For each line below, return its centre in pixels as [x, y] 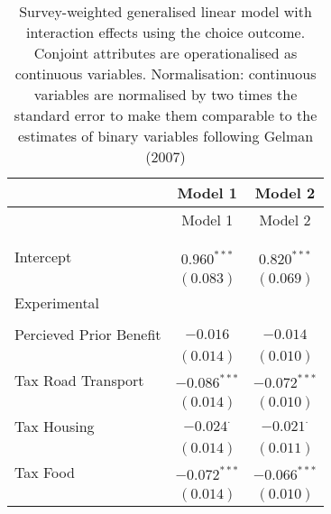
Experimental [57, 303]
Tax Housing [55, 426]
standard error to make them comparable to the [165, 115]
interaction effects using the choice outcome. [166, 32]
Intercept [43, 257]
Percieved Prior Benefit [88, 334]
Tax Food [45, 472]
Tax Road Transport [79, 380]
